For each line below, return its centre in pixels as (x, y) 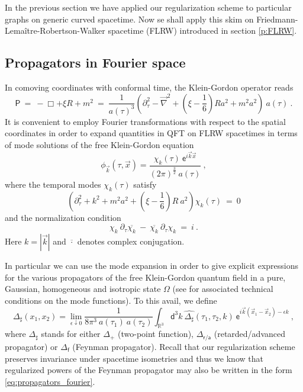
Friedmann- (277, 19)
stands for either (71, 334)
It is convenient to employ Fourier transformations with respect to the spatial (145, 121)
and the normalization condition (63, 217)
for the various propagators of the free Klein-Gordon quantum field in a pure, (145, 277)
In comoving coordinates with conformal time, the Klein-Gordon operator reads (149, 87)
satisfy (145, 184)
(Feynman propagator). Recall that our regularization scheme (184, 346)
